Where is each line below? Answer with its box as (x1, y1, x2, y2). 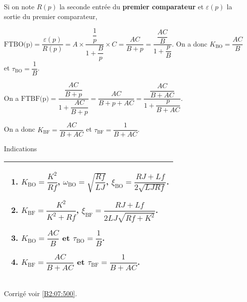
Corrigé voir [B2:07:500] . (4, 288, 77, 298)
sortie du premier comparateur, (4, 11, 97, 21)
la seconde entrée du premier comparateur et (59, 1, 204, 11)
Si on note (4, 1, 35, 11)
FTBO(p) (4, 41, 33, 48)
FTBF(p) (21, 95, 49, 102)
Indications (4, 143, 37, 154)
